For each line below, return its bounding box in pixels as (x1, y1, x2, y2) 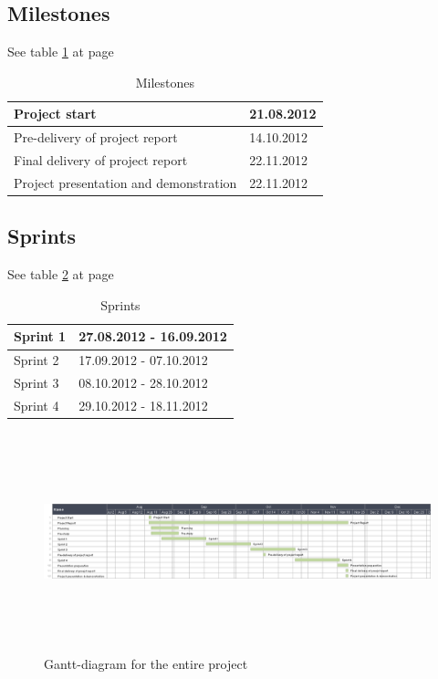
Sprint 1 (14, 327, 67, 346)
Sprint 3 (14, 373, 59, 392)
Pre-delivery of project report (14, 128, 178, 147)
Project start (14, 104, 97, 123)
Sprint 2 (14, 350, 59, 370)
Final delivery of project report (14, 151, 188, 170)
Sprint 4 (14, 395, 59, 414)
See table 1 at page (7, 42, 114, 61)
